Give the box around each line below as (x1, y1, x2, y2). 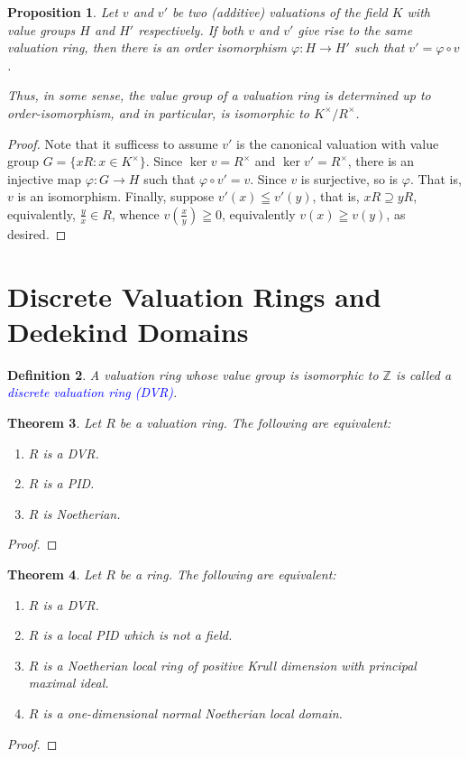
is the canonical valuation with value (236, 134, 439, 153)
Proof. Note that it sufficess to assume (7, 134, 218, 153)
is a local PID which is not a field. (42, 625, 233, 644)
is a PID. (42, 474, 95, 493)
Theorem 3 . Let (7, 413, 102, 432)
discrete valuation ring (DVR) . (7, 383, 178, 402)
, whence (111, 204, 160, 223)
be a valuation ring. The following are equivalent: (119, 413, 391, 432)
